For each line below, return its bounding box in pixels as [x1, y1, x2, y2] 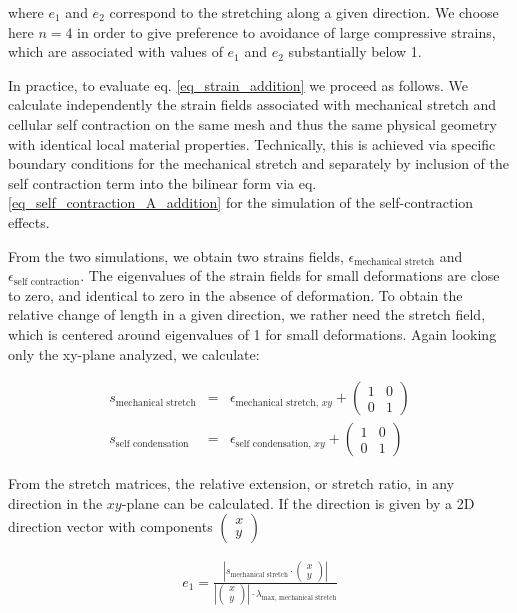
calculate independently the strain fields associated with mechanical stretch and [8, 94, 497, 115]
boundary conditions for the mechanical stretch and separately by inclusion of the [8, 153, 510, 174]
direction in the [8, 492, 103, 513]
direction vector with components [8, 516, 213, 537]
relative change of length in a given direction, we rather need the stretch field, [8, 304, 486, 325]
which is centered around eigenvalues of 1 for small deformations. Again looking [8, 323, 497, 344]
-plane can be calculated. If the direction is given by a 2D [121, 492, 475, 513]
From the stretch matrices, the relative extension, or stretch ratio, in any [8, 473, 455, 494]
